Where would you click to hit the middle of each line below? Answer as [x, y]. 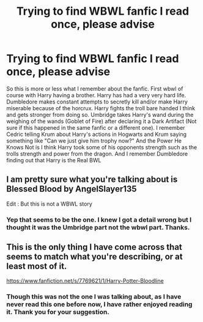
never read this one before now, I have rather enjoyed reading [99, 304]
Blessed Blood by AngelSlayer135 [72, 189]
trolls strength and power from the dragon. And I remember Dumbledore [97, 154]
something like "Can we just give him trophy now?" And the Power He [94, 140]
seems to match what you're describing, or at [94, 257]
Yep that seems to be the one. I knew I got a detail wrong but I [99, 220]
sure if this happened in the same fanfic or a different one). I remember [96, 127]
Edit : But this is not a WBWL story [50, 204]
